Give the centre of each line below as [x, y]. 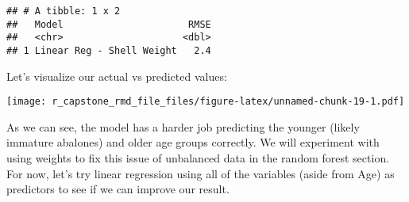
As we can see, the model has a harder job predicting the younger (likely [183, 126]
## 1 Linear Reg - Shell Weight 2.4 [109, 50]
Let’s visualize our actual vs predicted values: [117, 76]
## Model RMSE [109, 24]
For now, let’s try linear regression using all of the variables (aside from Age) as [201, 173]
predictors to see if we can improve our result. [118, 189]
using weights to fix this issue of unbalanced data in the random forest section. [198, 158]
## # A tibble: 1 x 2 [64, 11]
